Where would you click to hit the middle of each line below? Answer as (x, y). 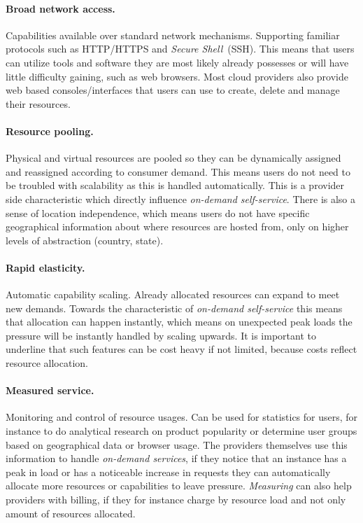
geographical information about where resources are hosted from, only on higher (177, 226)
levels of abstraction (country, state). (85, 240)
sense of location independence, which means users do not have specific (158, 212)
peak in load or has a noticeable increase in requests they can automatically (168, 472)
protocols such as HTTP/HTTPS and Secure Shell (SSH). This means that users (180, 49)
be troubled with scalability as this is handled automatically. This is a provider (175, 185)
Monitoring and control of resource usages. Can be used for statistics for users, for (182, 417)
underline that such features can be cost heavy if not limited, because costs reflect (181, 349)
